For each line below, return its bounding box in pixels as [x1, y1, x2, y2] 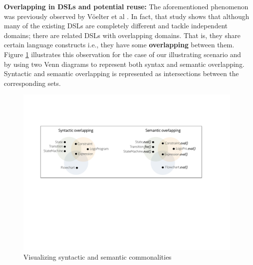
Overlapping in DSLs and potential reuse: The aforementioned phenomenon [4, 1, 249, 11]
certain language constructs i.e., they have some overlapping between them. [4, 40, 234, 50]
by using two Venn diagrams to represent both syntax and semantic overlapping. [4, 59, 245, 69]
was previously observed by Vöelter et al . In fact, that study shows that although [4, 11, 250, 21]
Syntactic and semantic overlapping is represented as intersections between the [4, 68, 239, 79]
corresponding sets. [4, 78, 61, 88]
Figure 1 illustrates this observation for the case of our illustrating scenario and [4, 49, 241, 59]
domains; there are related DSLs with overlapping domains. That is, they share [4, 30, 241, 40]
